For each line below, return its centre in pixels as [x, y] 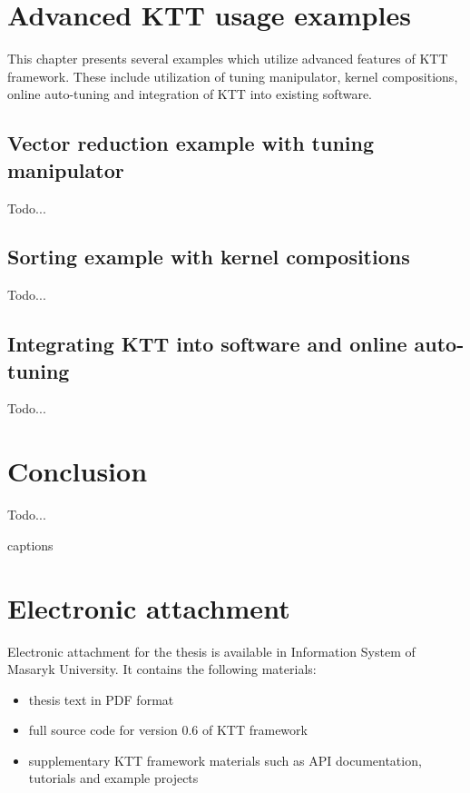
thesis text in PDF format [101, 699]
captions [30, 545]
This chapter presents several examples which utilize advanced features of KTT [228, 59]
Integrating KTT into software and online [207, 344]
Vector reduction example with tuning [191, 143]
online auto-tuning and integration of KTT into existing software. [190, 94]
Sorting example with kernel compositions [209, 257]
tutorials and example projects [113, 778]
